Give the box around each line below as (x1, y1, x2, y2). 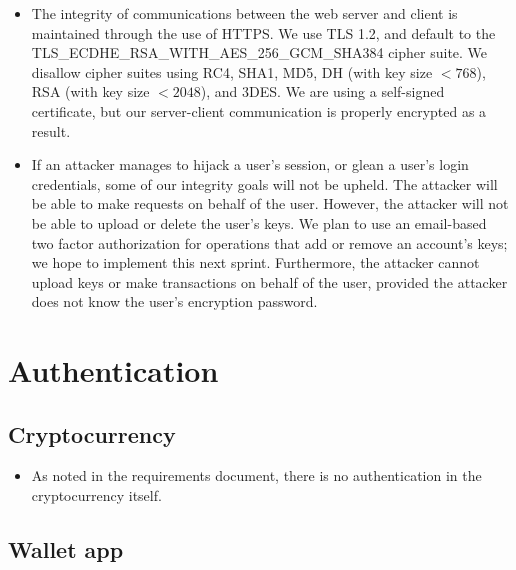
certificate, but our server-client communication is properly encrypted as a (31, 100, 487, 121)
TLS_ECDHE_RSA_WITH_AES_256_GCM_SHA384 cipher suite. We (31, 42, 488, 63)
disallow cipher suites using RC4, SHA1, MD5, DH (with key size (31, 61, 433, 82)
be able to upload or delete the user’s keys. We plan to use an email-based (31, 212, 487, 233)
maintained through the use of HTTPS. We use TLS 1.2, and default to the (31, 22, 496, 43)
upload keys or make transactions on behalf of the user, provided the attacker (31, 271, 508, 292)
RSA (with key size (31, 81, 150, 102)
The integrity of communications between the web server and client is (31, 3, 458, 23)
